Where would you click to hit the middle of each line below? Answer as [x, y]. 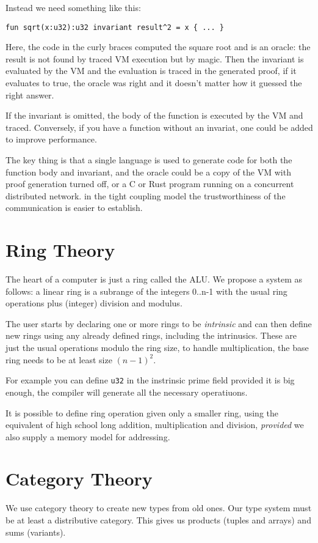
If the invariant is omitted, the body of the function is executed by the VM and [154, 115]
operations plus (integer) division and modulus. [94, 303]
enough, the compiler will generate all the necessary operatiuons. [127, 392]
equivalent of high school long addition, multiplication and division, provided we [155, 425]
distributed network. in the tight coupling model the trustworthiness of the [146, 195]
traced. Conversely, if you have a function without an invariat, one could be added [159, 127]
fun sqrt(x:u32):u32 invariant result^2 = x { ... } [115, 27]
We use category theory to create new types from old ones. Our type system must [159, 508]
